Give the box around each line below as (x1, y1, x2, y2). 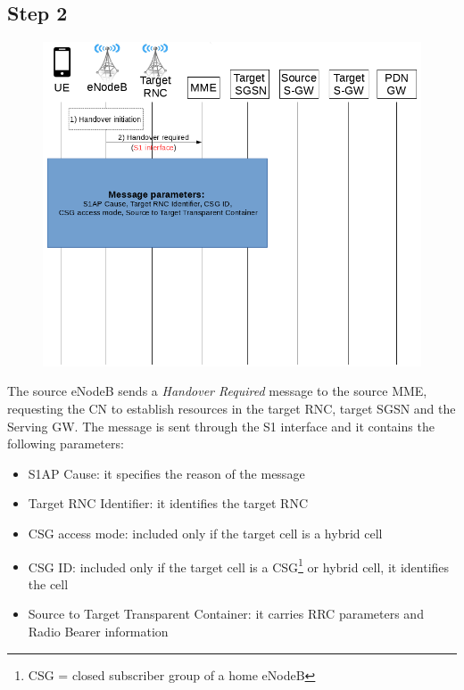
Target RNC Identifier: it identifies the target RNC (28, 494, 309, 513)
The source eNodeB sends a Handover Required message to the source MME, (7, 382, 427, 400)
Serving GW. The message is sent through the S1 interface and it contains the (7, 416, 435, 435)
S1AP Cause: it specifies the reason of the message (28, 464, 305, 482)
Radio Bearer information (28, 622, 169, 641)
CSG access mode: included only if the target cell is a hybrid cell (28, 524, 383, 543)
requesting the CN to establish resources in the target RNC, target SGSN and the (7, 399, 456, 418)
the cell (28, 574, 69, 593)
